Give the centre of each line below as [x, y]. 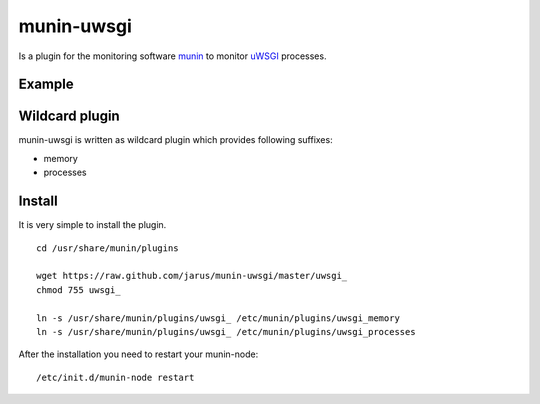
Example [46, 84]
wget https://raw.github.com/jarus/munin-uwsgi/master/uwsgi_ [192, 276]
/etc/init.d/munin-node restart [115, 377]
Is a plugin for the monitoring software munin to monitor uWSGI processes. [172, 56]
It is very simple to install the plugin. [92, 225]
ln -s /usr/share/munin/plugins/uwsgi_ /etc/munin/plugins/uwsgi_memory [218, 318]
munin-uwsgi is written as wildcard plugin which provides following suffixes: [176, 140]
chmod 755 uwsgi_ [78, 289]
